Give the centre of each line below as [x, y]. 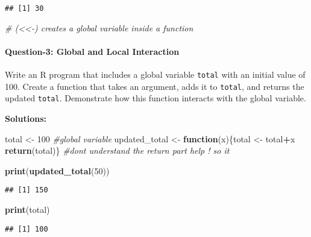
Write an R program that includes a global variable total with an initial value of [155, 74]
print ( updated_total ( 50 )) [57, 170]
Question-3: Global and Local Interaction [92, 51]
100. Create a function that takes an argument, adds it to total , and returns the [155, 86]
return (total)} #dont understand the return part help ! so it [117, 150]
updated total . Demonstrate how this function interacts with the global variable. [155, 98]
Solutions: [26, 118]
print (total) [27, 210]
